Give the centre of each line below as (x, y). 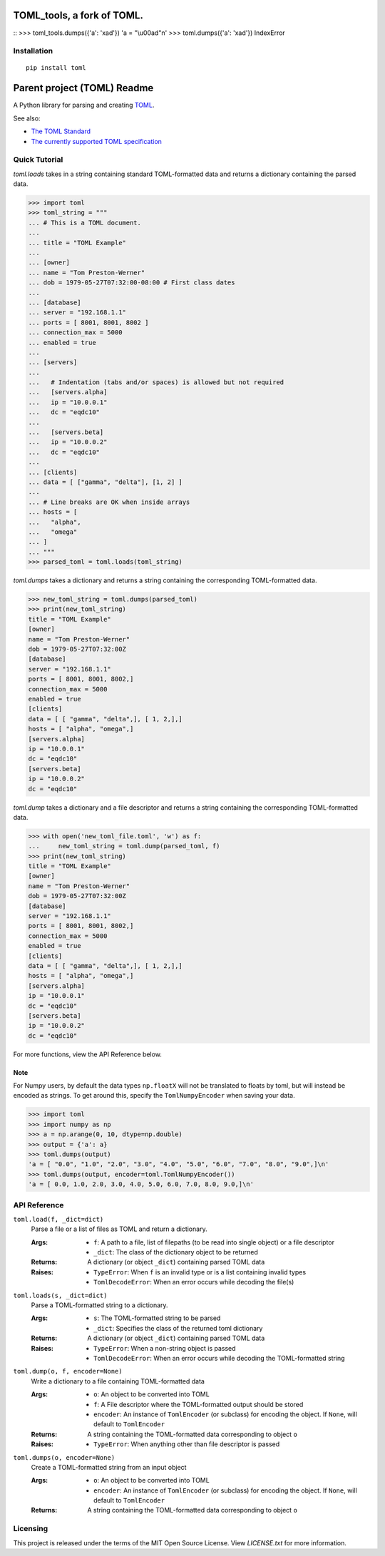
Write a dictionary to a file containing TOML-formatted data (118, 1381)
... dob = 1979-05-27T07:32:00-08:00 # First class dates (132, 283)
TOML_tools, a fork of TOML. (78, 15)
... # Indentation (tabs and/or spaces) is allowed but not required (156, 382)
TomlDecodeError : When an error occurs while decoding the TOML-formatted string (219, 1358)
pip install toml (56, 68)
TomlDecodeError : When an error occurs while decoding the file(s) (194, 1282)
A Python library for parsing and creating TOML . (84, 105)
